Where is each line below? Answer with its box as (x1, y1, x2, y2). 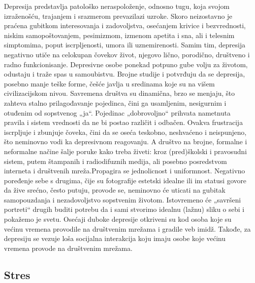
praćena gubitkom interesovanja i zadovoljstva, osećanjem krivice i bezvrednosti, (4, 20, 246, 31)
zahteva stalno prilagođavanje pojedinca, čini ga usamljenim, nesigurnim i (4, 97, 226, 108)
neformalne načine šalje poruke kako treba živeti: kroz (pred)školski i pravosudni (4, 146, 247, 156)
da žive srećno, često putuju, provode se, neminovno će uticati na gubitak (4, 185, 225, 195)
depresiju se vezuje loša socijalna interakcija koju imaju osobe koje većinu (4, 233, 226, 243)
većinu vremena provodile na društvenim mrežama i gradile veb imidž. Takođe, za (4, 223, 251, 234)
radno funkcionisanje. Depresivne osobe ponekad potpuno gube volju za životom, (4, 59, 248, 69)
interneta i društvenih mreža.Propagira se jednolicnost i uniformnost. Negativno (4, 165, 245, 176)
